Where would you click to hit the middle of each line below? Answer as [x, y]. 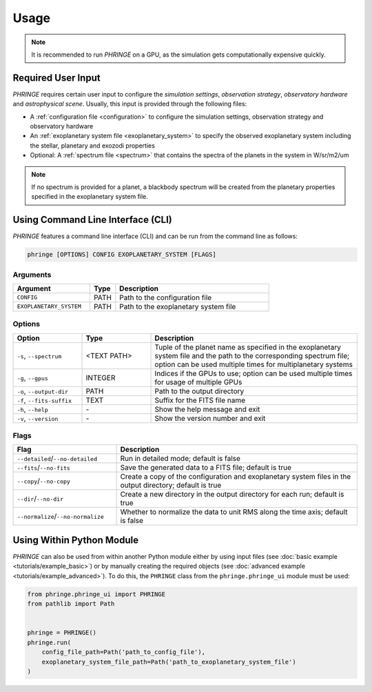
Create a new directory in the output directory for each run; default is [232, 495]
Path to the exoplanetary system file [178, 306]
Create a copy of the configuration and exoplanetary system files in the [236, 477]
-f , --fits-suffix [44, 400]
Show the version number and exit [210, 418]
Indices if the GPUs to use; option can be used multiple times [254, 373]
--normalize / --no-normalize [61, 516]
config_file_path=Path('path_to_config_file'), [124, 652]
